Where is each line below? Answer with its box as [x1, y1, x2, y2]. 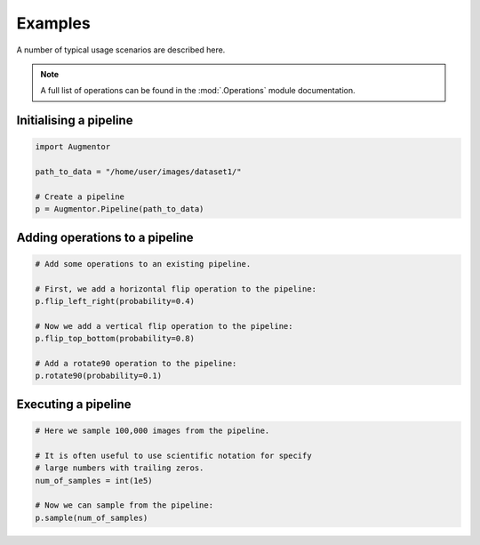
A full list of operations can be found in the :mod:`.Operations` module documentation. [40, 85, 356, 96]
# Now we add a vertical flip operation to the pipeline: [35, 321, 293, 331]
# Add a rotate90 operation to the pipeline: [35, 358, 237, 368]
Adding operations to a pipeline [16, 229, 194, 244]
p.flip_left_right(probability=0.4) [35, 296, 196, 307]
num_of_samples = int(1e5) [35, 476, 153, 485]
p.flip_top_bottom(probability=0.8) [35, 333, 196, 344]
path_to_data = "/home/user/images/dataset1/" [35, 167, 242, 177]
